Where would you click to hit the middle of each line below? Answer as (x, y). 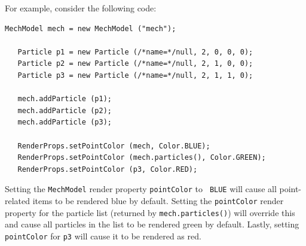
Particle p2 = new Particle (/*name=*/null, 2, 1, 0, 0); (135, 64)
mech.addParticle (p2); (65, 110)
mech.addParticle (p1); (65, 99)
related (18, 200)
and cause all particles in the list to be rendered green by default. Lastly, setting (152, 224)
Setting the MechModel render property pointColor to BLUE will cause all (141, 189)
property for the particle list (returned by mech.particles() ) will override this (150, 212)
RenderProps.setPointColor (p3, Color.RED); (108, 169)
